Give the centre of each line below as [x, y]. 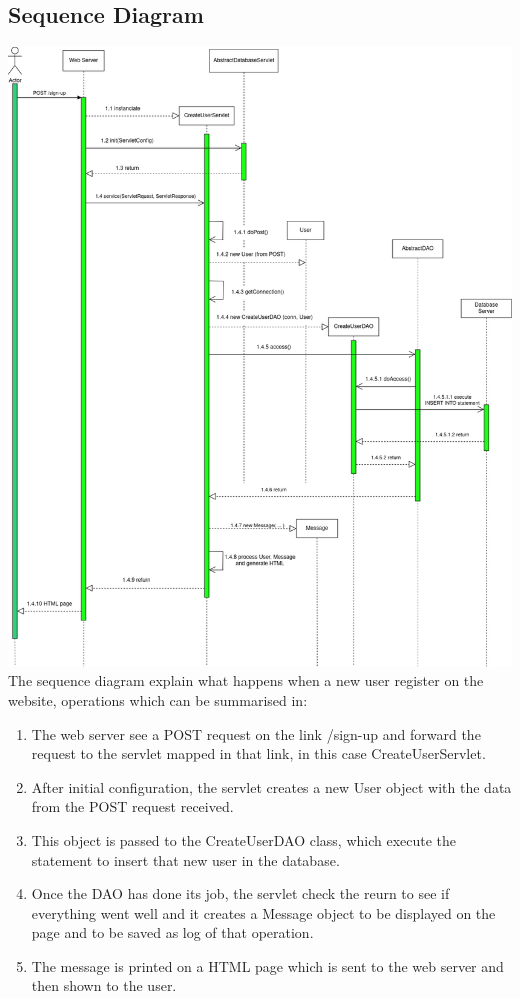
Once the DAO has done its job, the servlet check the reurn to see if [240, 893]
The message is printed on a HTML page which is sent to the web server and [267, 965]
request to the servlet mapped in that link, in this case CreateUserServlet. [258, 753]
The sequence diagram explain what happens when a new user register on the [246, 680]
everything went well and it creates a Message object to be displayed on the [263, 912]
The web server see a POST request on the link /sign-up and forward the [256, 733]
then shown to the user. [104, 985]
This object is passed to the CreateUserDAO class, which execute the [244, 839]
